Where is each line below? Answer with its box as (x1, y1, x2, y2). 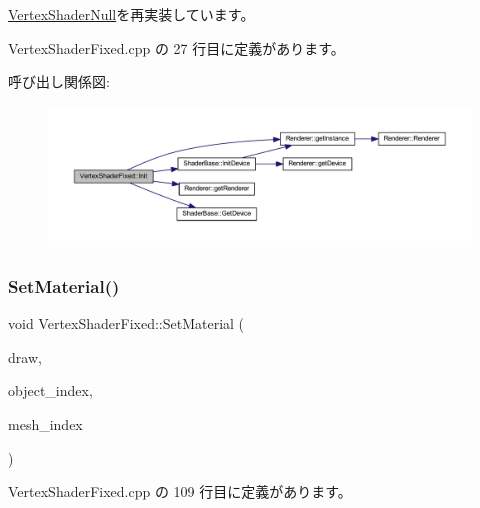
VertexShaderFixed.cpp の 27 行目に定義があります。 (8, 37, 345, 58)
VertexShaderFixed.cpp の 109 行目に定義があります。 (8, 481, 352, 502)
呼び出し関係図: (8, 71, 110, 92)
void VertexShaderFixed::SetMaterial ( (8, 313, 245, 334)
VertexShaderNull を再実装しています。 (8, 4, 255, 24)
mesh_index (8, 413, 83, 434)
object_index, (8, 380, 93, 401)
